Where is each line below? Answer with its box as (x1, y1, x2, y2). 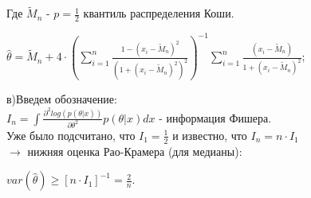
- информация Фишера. (159, 109, 272, 126)
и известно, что (172, 126, 247, 143)
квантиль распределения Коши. (83, 5, 234, 21)
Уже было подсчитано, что (6, 126, 136, 143)
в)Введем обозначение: (6, 91, 117, 107)
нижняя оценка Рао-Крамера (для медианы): (27, 142, 242, 159)
